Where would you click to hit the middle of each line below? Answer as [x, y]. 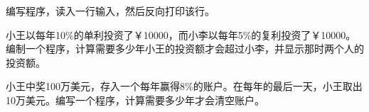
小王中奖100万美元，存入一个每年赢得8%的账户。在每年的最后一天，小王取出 [184, 86]
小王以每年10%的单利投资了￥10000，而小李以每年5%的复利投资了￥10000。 [181, 34]
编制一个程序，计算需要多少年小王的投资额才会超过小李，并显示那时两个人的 [185, 49]
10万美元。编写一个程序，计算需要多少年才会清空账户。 [135, 100]
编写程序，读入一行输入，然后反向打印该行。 [110, 11]
